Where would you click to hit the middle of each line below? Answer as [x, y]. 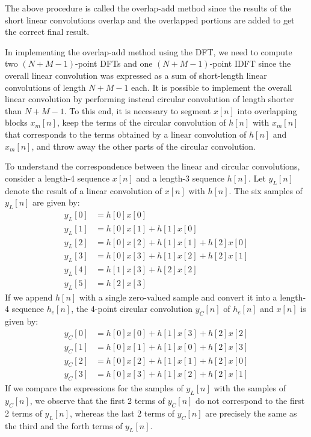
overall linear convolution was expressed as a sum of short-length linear [136, 75]
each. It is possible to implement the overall [212, 87]
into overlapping [267, 110]
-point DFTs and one [114, 63]
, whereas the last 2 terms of [122, 413]
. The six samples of [266, 190]
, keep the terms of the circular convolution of [141, 122]
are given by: [56, 202]
